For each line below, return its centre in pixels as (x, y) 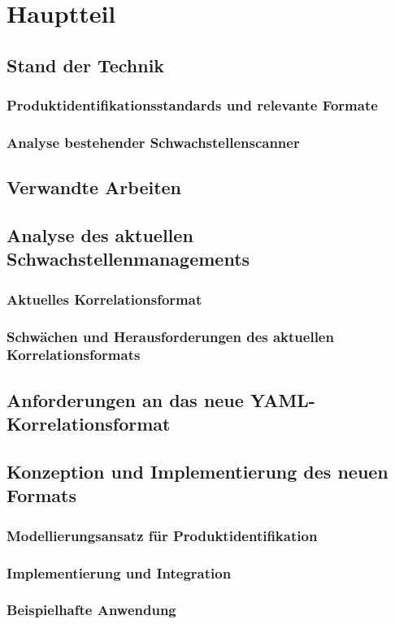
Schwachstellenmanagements (128, 259)
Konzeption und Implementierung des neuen (197, 471)
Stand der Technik (86, 65)
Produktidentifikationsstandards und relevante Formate (192, 105)
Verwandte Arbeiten (94, 187)
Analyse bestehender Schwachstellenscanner (153, 142)
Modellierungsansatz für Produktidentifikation (162, 535)
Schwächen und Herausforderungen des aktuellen (170, 336)
